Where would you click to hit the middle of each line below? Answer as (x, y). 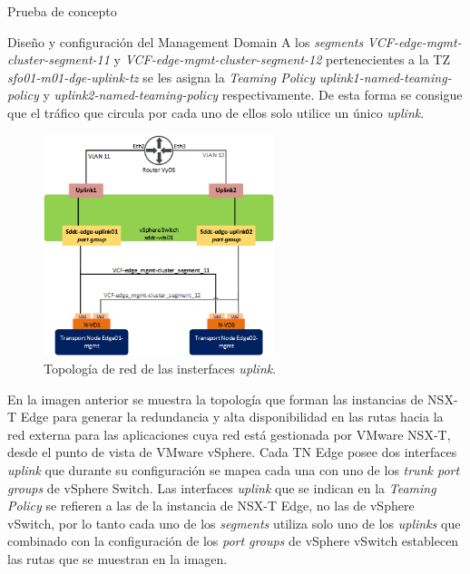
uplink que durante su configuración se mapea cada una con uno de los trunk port (234, 469)
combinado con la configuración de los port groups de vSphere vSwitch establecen (233, 541)
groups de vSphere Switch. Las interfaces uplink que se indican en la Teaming (222, 487)
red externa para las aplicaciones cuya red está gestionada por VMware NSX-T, (229, 434)
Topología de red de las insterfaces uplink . (160, 369)
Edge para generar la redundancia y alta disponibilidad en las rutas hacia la (232, 417)
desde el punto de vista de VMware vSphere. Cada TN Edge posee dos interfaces (232, 452)
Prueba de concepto (62, 11)
